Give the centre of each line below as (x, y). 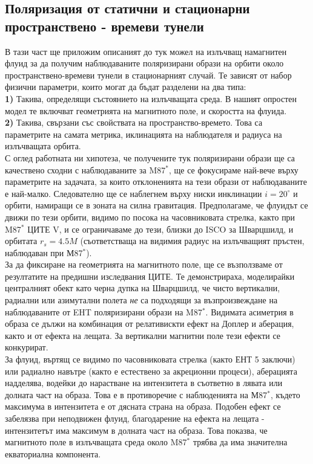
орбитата (21, 241)
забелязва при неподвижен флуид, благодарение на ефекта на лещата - (135, 418)
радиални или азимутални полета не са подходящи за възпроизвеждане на (141, 300)
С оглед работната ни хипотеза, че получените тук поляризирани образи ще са (150, 157)
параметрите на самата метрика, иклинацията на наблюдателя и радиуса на (143, 134)
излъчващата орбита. (43, 146)
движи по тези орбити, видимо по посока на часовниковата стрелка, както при (150, 217)
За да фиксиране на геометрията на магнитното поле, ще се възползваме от (144, 264)
